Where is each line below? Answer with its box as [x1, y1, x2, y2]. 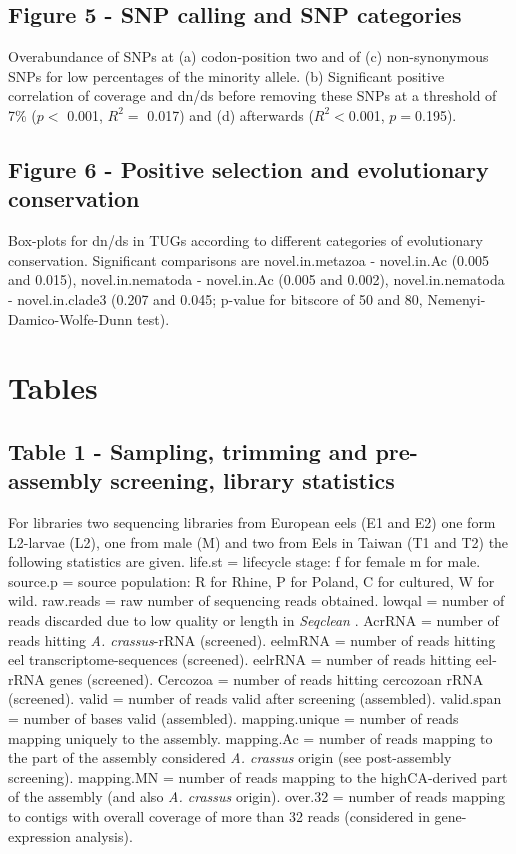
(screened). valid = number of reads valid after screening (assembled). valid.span [8, 688, 502, 709]
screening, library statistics [110, 465, 395, 496]
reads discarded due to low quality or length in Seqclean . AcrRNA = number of [8, 610, 499, 631]
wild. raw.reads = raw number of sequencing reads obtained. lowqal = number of [8, 590, 505, 611]
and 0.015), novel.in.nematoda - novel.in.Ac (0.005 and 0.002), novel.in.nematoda [8, 269, 505, 290]
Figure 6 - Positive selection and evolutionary [8, 153, 489, 184]
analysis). [75, 825, 133, 846]
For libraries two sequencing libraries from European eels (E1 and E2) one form [8, 512, 496, 533]
